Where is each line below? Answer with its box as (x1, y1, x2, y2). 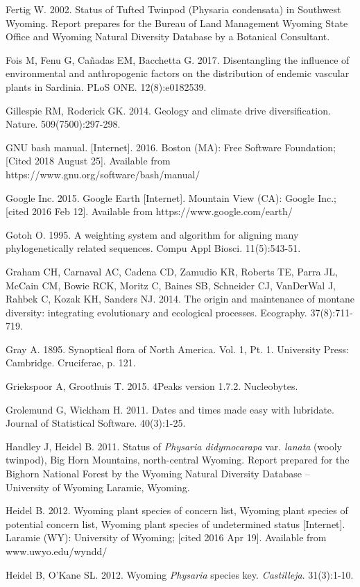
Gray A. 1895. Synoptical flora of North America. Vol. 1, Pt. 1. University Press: (6, 341, 349, 356)
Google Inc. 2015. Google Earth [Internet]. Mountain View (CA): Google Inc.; (6, 190, 336, 205)
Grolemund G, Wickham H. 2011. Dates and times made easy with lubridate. (6, 402, 334, 416)
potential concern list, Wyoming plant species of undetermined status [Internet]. (6, 516, 345, 531)
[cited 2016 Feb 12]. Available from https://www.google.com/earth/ (6, 204, 293, 219)
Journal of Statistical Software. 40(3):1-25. (6, 416, 186, 430)
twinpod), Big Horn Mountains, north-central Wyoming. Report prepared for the (6, 452, 350, 467)
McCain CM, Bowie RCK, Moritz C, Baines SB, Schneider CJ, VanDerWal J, (6, 278, 336, 292)
